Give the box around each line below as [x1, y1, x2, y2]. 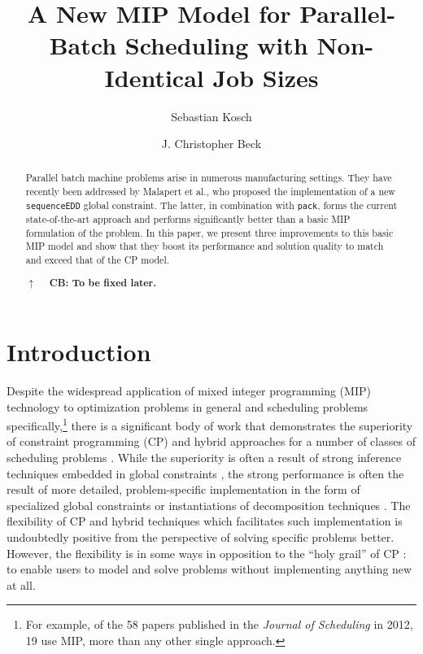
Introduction [7, 335, 151, 368]
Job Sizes [212, 60, 319, 94]
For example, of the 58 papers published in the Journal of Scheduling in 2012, [25, 616, 413, 633]
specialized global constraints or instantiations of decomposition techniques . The [7, 496, 411, 513]
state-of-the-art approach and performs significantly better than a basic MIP [25, 211, 351, 225]
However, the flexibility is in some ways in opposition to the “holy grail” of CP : [7, 544, 407, 561]
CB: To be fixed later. [49, 276, 157, 290]
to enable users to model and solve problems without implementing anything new [7, 560, 412, 578]
